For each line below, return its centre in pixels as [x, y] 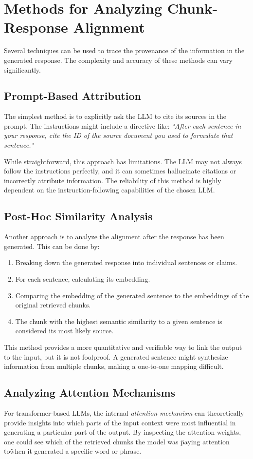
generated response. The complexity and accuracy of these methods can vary [118, 60]
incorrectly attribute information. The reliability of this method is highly [113, 180]
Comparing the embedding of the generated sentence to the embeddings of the [132, 295]
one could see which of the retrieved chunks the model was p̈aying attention [117, 441]
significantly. [22, 69]
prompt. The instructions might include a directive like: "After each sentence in [123, 125]
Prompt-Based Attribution [72, 96]
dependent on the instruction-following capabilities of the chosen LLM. [109, 190]
